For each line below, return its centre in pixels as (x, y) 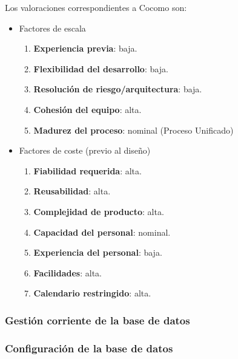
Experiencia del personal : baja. (98, 252)
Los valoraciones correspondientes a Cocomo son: (96, 7)
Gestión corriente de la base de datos (98, 320)
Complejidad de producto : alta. (99, 211)
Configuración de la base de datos (89, 348)
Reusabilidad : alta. (72, 191)
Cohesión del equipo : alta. (88, 109)
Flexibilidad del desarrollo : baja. (101, 68)
